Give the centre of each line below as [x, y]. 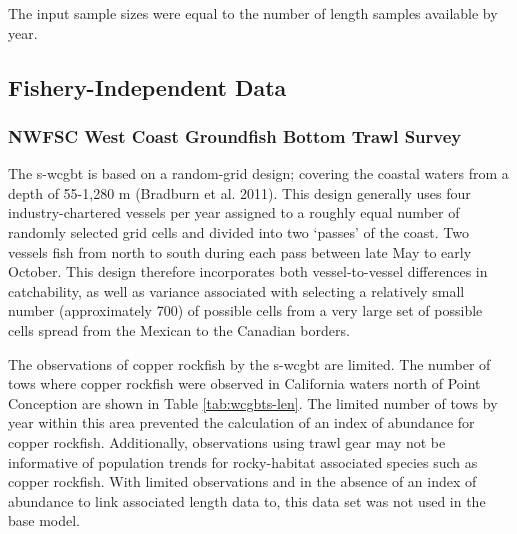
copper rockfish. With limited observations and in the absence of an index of [242, 481]
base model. [44, 520]
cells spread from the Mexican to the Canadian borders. [179, 329]
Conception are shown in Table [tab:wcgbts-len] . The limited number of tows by [253, 402]
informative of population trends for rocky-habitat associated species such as [243, 461]
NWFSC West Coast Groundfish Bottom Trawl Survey [235, 135]
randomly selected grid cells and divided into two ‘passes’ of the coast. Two [238, 231]
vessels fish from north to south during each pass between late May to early [240, 251]
